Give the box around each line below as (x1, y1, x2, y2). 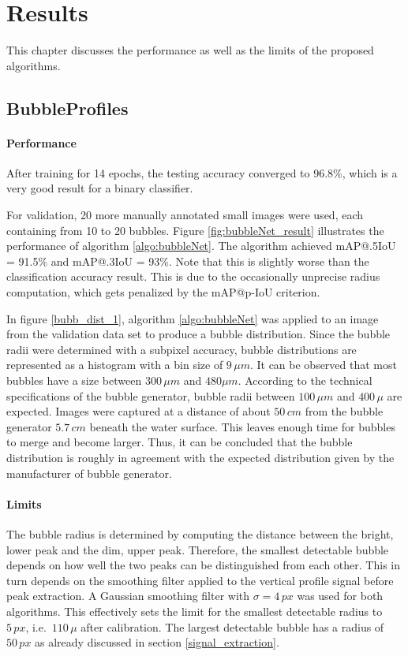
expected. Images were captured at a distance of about (6, 403, 271, 419)
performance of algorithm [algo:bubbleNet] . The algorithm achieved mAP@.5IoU (6, 237, 396, 254)
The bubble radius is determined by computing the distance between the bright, (6, 525, 394, 542)
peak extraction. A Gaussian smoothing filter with (6, 587, 250, 604)
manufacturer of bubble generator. (6, 464, 172, 481)
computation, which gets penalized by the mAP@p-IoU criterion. (6, 284, 320, 300)
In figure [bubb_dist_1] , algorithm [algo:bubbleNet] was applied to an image (6, 310, 379, 326)
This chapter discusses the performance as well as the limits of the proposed (6, 42, 374, 58)
